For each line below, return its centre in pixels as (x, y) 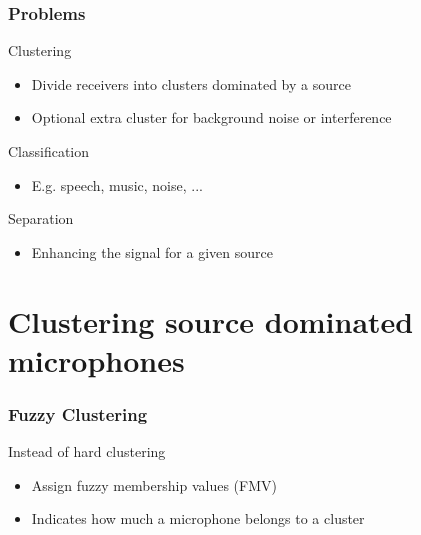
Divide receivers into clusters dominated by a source (191, 83)
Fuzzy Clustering (78, 413)
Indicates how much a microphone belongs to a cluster (198, 518)
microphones (96, 359)
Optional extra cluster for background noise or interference (211, 117)
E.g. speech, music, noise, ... (117, 184)
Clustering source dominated (211, 320)
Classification (49, 151)
